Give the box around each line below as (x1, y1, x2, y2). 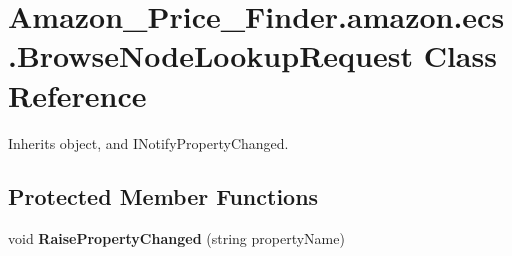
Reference (8, 74, 147, 115)
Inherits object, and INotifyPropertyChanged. (8, 132, 289, 153)
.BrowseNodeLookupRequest (8, 35, 413, 76)
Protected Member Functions (8, 181, 319, 212)
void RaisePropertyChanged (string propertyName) (8, 228, 345, 249)
